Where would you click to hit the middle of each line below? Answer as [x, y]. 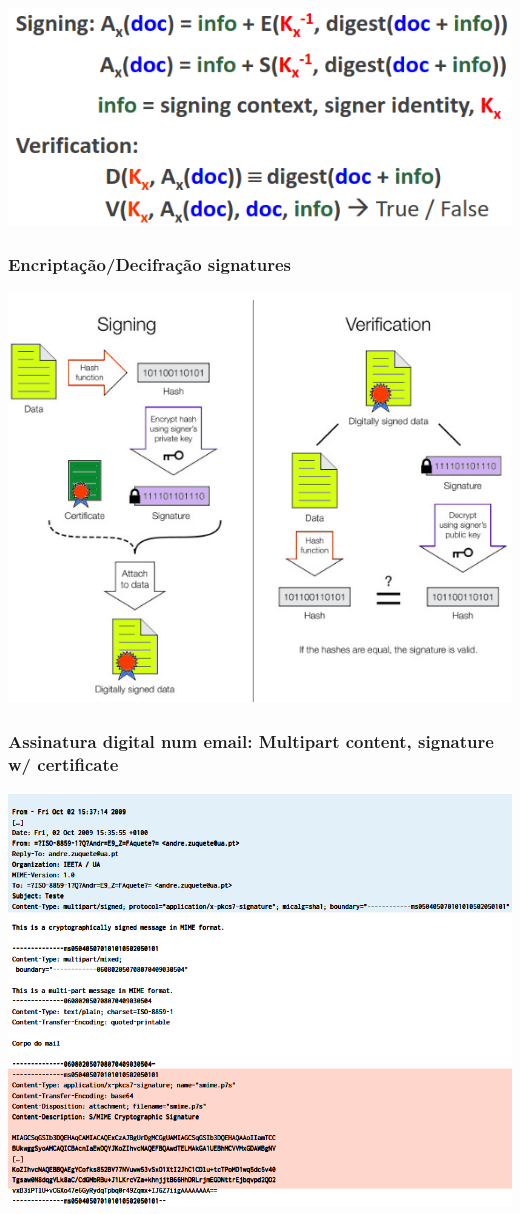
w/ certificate [63, 763]
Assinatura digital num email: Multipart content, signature [251, 740]
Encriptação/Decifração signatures [150, 264]
